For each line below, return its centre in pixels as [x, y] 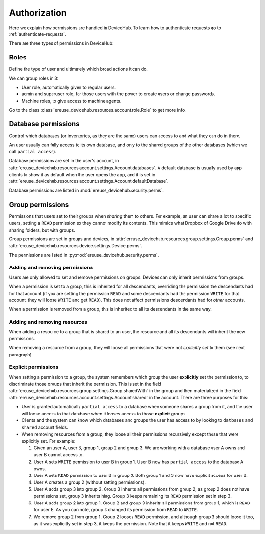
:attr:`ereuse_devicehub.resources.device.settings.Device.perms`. [76, 246]
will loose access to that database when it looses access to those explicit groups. [104, 414]
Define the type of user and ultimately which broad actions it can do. [79, 69]
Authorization [38, 13]
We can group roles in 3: [34, 78]
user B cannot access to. [59, 455]
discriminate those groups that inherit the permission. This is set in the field [85, 384]
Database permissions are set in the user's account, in [64, 161]
